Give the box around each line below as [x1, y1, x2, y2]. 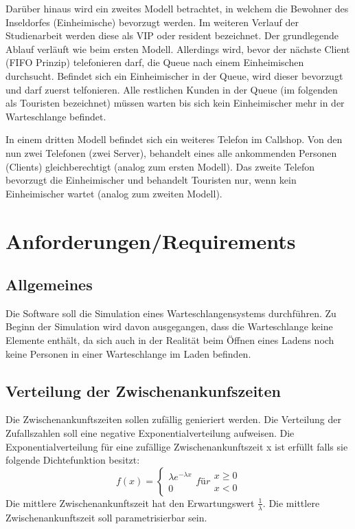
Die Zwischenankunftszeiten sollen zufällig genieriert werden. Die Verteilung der [5, 412, 341, 427]
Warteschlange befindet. [5, 109, 106, 123]
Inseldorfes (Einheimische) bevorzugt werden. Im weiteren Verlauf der [5, 14, 299, 29]
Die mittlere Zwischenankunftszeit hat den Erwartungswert [5, 495, 255, 510]
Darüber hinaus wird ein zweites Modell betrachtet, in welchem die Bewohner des [5, 1, 349, 15]
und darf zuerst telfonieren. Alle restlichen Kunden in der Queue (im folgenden [5, 82, 338, 96]
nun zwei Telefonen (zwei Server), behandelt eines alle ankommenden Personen [5, 145, 337, 160]
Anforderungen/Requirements [5, 226, 296, 255]
